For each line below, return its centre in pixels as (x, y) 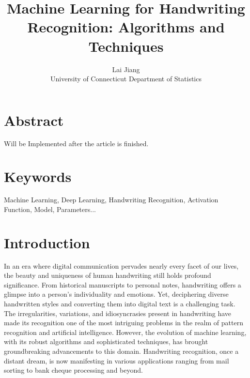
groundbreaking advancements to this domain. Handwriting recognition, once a (121, 351)
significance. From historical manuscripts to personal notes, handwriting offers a (123, 284)
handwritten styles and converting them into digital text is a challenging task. (120, 304)
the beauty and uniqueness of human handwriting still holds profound (108, 275)
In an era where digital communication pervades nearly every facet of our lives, (121, 265)
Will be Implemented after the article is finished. (76, 143)
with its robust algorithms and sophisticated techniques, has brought (106, 341)
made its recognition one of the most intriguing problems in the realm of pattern (124, 323)
